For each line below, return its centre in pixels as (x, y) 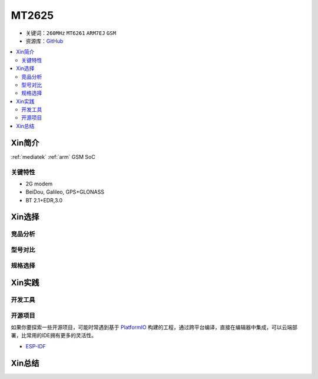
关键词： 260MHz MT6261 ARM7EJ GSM (71, 33)
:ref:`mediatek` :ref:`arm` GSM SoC (53, 157)
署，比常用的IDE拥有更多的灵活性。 (54, 335)
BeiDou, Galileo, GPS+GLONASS (65, 192)
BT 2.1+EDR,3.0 (44, 200)
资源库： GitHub (44, 41)
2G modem (39, 184)
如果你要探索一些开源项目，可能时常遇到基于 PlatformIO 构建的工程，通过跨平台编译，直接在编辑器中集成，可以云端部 (154, 327)
